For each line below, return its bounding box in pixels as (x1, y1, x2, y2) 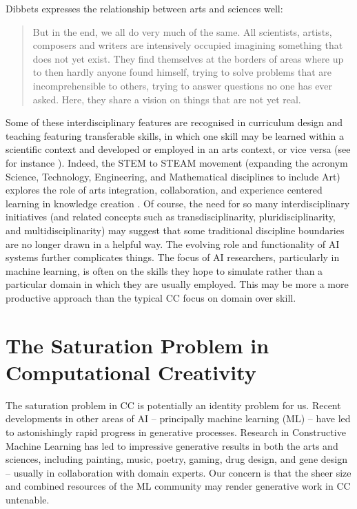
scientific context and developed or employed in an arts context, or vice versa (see (6, 142, 351, 156)
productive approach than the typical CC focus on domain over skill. (6, 290, 296, 304)
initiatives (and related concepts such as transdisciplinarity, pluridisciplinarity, (6, 209, 336, 224)
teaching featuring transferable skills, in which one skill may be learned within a (6, 128, 344, 143)
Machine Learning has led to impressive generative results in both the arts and (6, 438, 338, 453)
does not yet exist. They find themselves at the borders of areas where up (32, 51, 344, 65)
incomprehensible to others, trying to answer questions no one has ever (32, 78, 333, 92)
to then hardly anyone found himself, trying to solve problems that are (32, 65, 332, 79)
